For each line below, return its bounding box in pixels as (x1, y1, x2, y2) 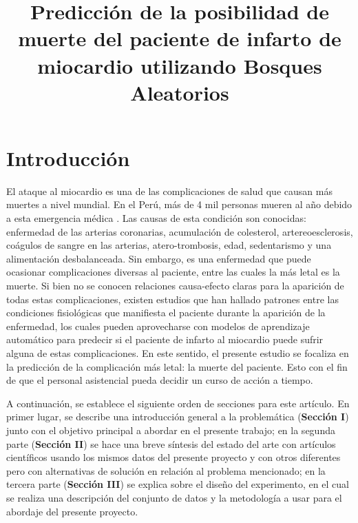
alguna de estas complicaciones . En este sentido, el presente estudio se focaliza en (6, 346, 349, 360)
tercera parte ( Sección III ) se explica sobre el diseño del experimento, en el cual (6, 477, 349, 491)
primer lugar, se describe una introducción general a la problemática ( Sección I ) (6, 409, 349, 424)
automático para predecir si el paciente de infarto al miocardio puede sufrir (6, 332, 324, 347)
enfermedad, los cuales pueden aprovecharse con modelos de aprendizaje (6, 318, 310, 333)
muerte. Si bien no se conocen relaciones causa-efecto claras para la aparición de (6, 278, 344, 293)
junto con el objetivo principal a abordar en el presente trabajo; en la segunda (6, 422, 335, 437)
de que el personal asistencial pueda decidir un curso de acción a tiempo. (6, 373, 313, 387)
